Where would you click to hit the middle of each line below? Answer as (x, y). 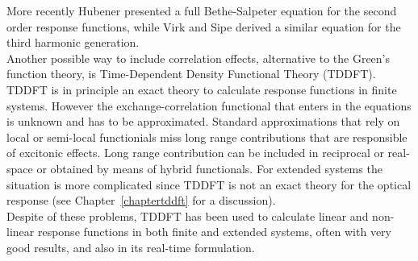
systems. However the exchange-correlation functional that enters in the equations (209, 105)
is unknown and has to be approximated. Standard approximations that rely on (203, 121)
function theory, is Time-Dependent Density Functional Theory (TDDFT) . (191, 74)
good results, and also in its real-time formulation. (131, 247)
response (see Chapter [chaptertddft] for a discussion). (141, 200)
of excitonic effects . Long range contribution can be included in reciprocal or (195, 153)
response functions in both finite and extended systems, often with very (214, 232)
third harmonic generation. (73, 42)
